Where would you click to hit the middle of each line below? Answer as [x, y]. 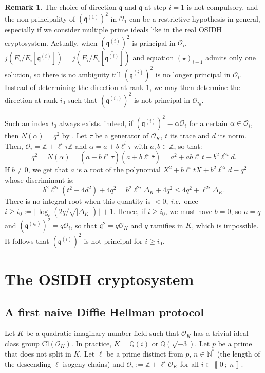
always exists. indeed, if [96, 123]
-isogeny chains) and [92, 363]
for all [189, 363]
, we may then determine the [195, 87]
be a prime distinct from [145, 353]
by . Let [74, 136]
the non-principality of [40, 18]
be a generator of [122, 136]
